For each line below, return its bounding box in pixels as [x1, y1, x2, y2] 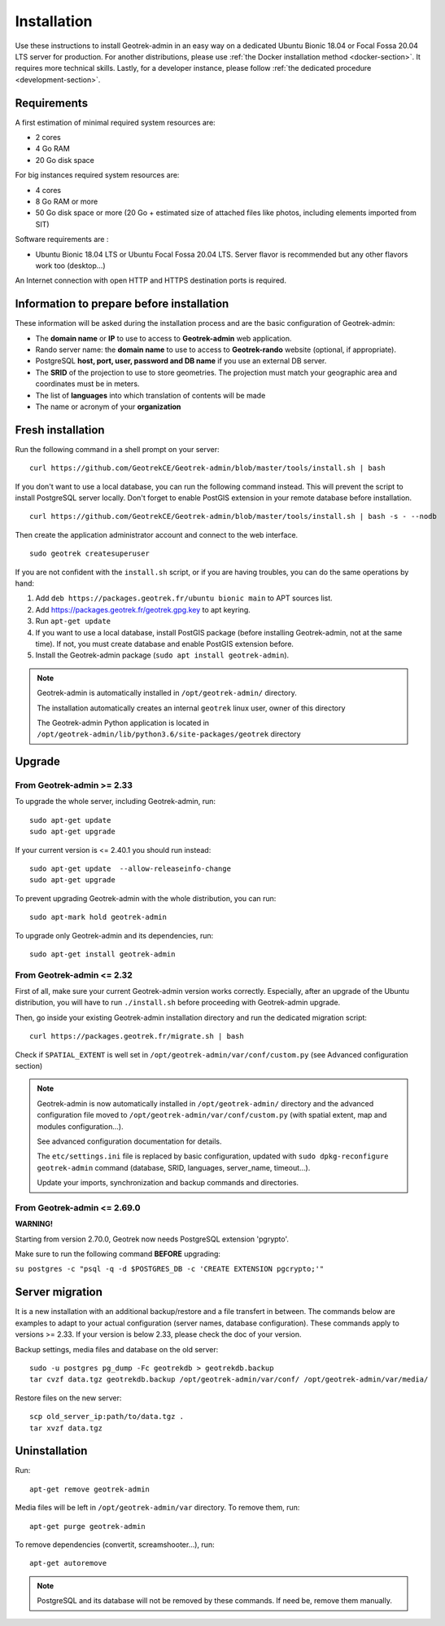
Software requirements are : [15, 235, 109, 244]
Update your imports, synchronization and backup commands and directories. [37, 1178, 299, 1188]
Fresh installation [15, 423, 105, 437]
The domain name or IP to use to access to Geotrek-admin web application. [35, 333, 292, 343]
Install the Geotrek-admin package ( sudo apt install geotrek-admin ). [35, 650, 290, 660]
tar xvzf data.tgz [29, 1423, 103, 1433]
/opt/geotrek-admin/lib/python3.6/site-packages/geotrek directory [37, 729, 301, 739]
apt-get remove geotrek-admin [29, 1484, 151, 1494]
